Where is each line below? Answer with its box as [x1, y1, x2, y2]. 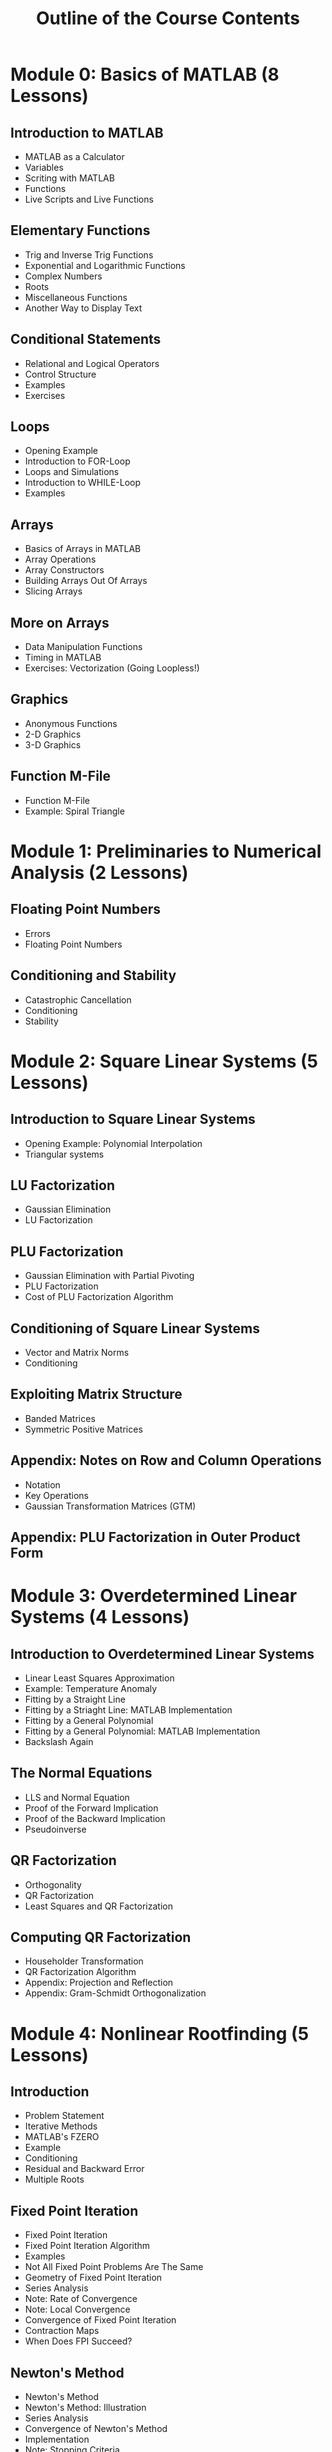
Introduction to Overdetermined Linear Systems [10, 1645, 315, 1662]
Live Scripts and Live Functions [24, 193, 154, 205]
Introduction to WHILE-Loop [24, 477, 142, 489]
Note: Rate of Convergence [24, 2293, 138, 2305]
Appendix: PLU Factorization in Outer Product [10, 1528, 301, 1546]
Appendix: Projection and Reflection [24, 1977, 174, 1989]
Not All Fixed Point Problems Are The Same [24, 2261, 204, 2273]
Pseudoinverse [24, 1823, 87, 1835]
